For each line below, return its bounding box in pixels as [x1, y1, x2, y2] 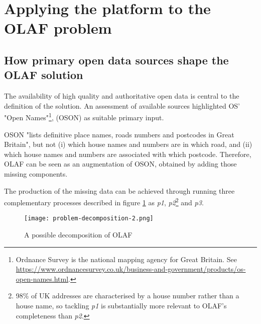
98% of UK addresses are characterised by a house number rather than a [16, 290, 239, 301]
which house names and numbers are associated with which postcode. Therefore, [4, 148, 251, 159]
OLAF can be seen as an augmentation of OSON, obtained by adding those [4, 158, 237, 169]
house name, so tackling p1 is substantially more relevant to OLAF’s [16, 300, 227, 311]
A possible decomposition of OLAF [24, 229, 133, 240]
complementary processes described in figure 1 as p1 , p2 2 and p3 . [4, 196, 204, 207]
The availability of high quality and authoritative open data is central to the [4, 91, 239, 101]
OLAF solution [4, 67, 83, 83]
